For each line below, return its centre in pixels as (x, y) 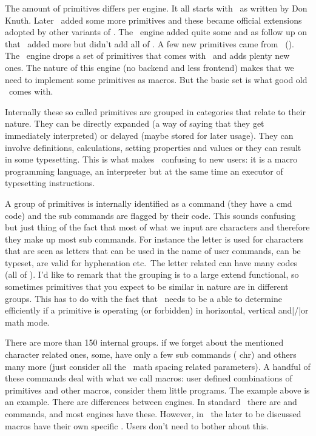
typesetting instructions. (50, 183)
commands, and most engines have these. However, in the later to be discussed (153, 414)
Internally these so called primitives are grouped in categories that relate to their (156, 111)
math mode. (27, 322)
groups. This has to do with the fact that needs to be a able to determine (143, 298)
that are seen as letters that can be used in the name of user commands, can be (153, 251)
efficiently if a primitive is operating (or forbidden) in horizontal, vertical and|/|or (157, 310)
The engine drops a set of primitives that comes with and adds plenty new (147, 55)
